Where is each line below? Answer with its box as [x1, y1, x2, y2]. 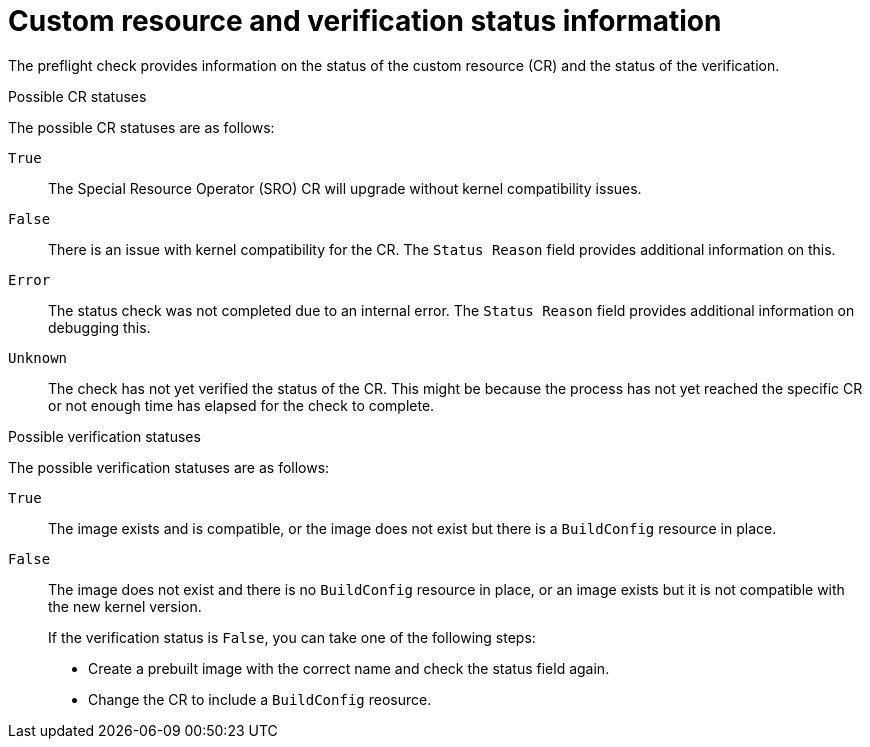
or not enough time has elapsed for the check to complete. [48, 396, 435, 414]
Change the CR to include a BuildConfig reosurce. [88, 690, 432, 708]
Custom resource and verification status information [8, 4, 722, 38]
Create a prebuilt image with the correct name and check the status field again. [88, 659, 610, 677]
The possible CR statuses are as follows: [8, 118, 275, 136]
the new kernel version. [48, 597, 202, 615]
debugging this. [48, 318, 151, 336]
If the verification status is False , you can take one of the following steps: [48, 628, 536, 646]
